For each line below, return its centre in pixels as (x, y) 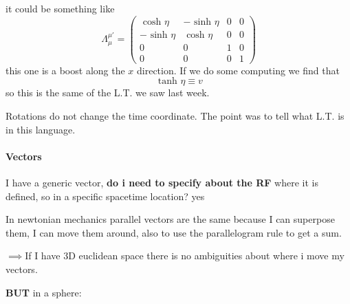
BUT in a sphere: (44, 292)
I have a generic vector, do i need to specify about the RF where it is (162, 182)
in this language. (41, 129)
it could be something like (60, 8)
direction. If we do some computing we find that (238, 70)
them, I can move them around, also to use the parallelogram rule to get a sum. (174, 232)
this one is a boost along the (65, 70)
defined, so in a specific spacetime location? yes (105, 196)
